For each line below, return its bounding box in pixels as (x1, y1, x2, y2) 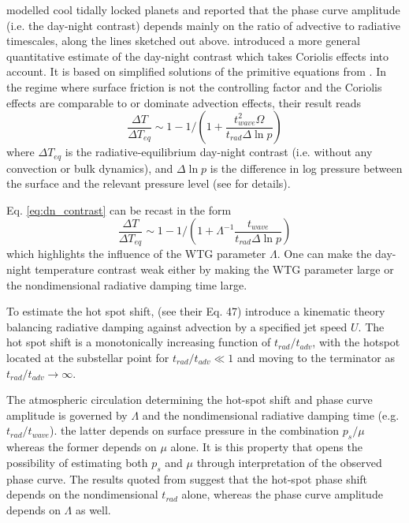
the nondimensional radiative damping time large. (6, 276, 247, 293)
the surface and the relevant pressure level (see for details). (6, 175, 291, 192)
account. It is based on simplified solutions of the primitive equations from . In (6, 63, 387, 80)
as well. (75, 501, 111, 517)
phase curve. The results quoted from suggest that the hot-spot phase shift (6, 470, 368, 487)
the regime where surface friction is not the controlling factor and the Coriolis (6, 78, 382, 95)
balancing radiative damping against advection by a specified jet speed (6, 318, 348, 334)
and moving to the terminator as (236, 349, 395, 365)
